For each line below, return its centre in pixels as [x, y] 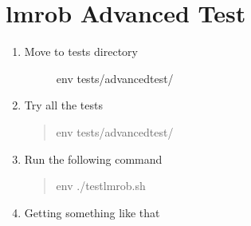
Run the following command [93, 159]
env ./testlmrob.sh [101, 186]
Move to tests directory [81, 52]
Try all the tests [63, 105]
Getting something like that [92, 212]
